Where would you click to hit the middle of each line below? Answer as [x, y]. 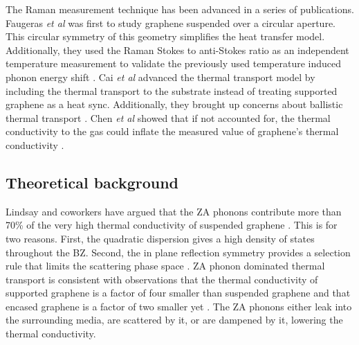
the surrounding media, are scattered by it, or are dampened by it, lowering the [174, 320]
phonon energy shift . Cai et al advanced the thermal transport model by [160, 77]
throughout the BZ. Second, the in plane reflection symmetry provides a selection [178, 252]
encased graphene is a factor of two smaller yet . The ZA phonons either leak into [179, 306]
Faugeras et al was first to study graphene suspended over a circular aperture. [171, 23]
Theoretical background [92, 182]
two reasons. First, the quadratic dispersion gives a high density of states [160, 238]
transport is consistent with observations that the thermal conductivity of [162, 279]
